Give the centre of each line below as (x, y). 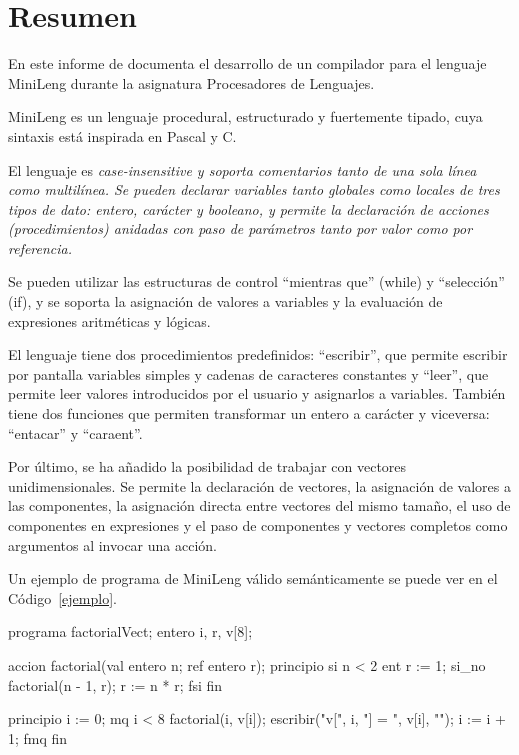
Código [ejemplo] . (62, 597)
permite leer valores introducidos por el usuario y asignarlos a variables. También (257, 393)
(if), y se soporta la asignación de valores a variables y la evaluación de (225, 301)
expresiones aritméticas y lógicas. (109, 320)
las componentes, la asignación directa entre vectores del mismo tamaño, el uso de (259, 505)
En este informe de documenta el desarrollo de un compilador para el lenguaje (247, 63)
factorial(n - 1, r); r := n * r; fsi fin (115, 684)
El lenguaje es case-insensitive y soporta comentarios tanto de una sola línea (242, 169)
